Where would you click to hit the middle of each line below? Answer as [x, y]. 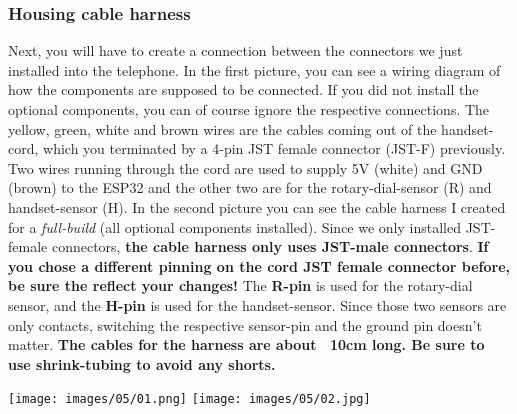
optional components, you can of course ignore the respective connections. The [249, 109]
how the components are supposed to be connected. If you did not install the [243, 89]
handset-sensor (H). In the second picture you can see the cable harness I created [257, 206]
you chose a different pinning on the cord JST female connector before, [259, 265]
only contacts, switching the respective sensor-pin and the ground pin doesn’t [245, 324]
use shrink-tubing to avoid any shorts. [142, 363]
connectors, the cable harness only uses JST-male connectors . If [270, 246]
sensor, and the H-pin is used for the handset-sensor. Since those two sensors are [257, 304]
